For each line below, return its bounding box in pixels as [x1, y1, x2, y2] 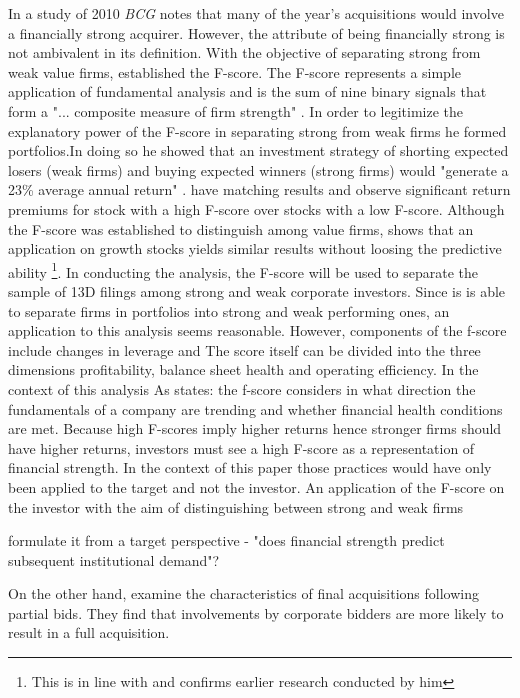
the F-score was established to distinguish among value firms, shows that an [8, 218, 474, 239]
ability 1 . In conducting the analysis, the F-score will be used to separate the [8, 258, 479, 282]
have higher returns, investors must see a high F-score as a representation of [8, 437, 475, 458]
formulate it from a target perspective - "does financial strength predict [8, 530, 445, 551]
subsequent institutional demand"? [8, 549, 220, 570]
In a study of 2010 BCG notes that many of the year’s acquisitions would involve [8, 3, 504, 23]
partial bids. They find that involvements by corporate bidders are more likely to [8, 602, 504, 623]
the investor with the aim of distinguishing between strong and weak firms [8, 496, 464, 517]
